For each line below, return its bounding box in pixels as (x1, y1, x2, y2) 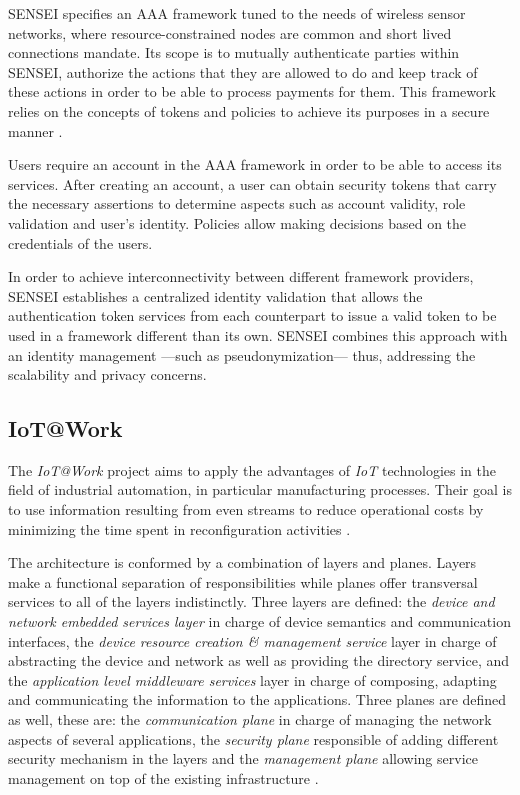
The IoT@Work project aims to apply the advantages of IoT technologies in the (8, 459, 496, 480)
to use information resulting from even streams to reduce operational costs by (8, 499, 484, 520)
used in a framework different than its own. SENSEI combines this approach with (8, 324, 508, 345)
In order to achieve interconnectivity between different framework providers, (8, 266, 474, 287)
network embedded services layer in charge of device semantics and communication (8, 611, 511, 632)
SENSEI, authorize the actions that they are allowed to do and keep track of (8, 61, 478, 82)
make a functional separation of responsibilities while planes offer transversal (8, 571, 478, 592)
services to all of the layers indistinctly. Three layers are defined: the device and (8, 591, 495, 612)
